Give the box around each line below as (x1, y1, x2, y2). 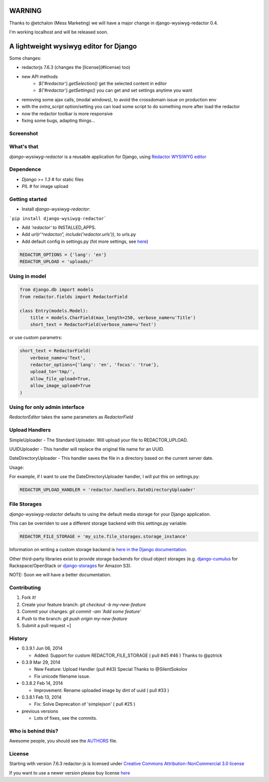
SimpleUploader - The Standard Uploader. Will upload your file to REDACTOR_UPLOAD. (9, 437, 188, 443)
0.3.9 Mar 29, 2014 (21, 659, 61, 665)
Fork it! (21, 594, 36, 600)
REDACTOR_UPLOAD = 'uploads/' (19, 259, 94, 264)
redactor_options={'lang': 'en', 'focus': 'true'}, (30, 362, 159, 368)
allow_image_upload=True (30, 383, 91, 389)
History (9, 635, 28, 642)
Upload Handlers (9, 426, 51, 433)
